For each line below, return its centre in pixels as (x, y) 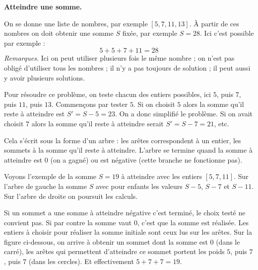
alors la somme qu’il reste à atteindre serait (97, 123)
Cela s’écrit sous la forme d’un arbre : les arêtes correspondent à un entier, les (123, 140)
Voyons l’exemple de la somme (50, 176)
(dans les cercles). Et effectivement (81, 261)
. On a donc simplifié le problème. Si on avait (184, 114)
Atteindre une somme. (43, 6)
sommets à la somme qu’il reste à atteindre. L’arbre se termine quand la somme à (128, 150)
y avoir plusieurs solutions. (44, 77)
